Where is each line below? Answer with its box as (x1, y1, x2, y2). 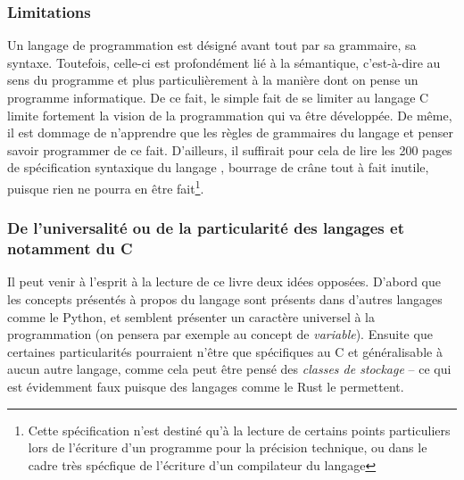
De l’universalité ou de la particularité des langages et (7, 217, 404, 239)
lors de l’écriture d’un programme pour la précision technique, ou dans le (28, 438, 427, 457)
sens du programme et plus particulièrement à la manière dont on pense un (7, 70, 418, 89)
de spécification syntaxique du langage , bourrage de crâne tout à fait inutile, (7, 158, 429, 177)
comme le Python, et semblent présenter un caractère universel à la (7, 307, 376, 326)
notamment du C (7, 237, 133, 260)
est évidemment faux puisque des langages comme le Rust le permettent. (7, 377, 404, 395)
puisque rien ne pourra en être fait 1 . (7, 176, 204, 197)
